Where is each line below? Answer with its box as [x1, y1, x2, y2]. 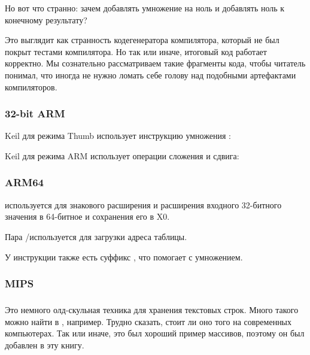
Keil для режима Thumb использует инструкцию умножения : [5, 129, 231, 142]
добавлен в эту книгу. [5, 338, 84, 351]
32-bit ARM [5, 106, 65, 121]
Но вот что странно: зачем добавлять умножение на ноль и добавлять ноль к [5, 2, 285, 14]
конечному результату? [5, 13, 87, 26]
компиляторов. [5, 80, 57, 93]
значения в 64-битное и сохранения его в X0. [5, 210, 170, 223]
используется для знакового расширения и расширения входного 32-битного [5, 198, 282, 211]
